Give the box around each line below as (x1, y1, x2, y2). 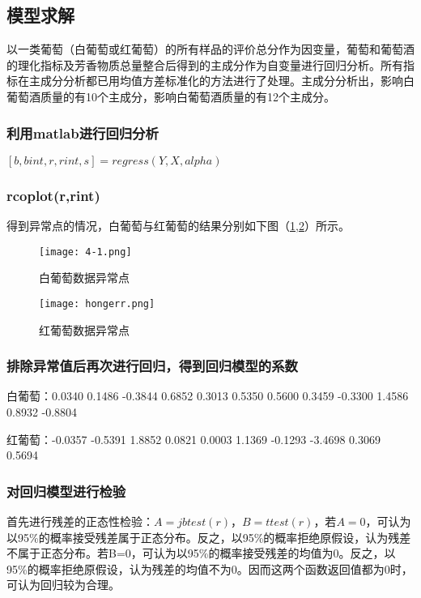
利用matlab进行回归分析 (6, 122, 159, 143)
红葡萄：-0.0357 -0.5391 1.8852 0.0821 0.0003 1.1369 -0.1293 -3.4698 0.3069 (6, 430, 381, 447)
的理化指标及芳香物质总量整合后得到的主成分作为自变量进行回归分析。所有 (6, 56, 403, 73)
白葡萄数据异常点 (39, 269, 130, 286)
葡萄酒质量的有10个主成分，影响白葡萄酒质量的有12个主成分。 (6, 88, 335, 105)
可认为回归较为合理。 (6, 576, 120, 593)
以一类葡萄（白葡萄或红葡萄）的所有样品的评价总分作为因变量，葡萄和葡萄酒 (6, 41, 415, 58)
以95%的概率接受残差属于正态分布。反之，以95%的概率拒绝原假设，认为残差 (6, 528, 411, 545)
